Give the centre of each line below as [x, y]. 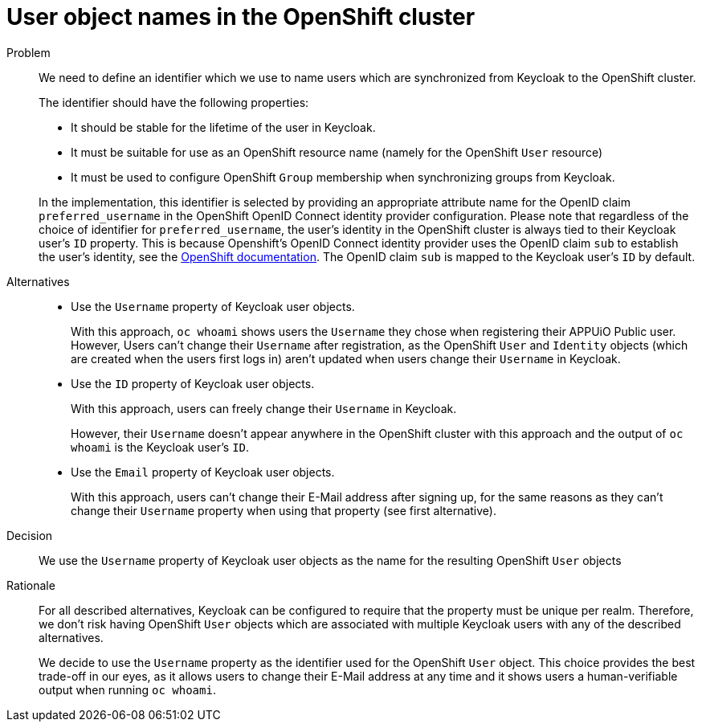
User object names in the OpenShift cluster [241, 17]
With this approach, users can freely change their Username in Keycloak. [264, 408]
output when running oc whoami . [127, 689]
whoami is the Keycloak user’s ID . [160, 447]
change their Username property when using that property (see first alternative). [284, 510]
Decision [30, 535]
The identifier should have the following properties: [174, 102]
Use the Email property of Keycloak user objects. [203, 472]
